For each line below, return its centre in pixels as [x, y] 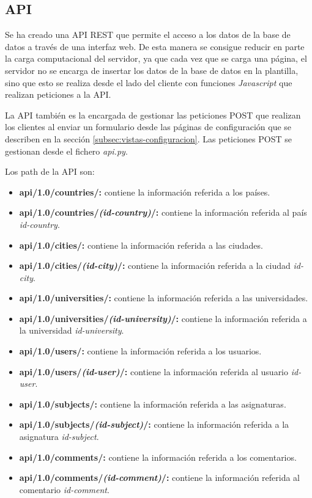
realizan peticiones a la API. [58, 94]
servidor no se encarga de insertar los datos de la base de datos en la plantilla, [152, 70]
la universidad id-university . [72, 330]
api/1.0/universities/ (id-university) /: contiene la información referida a [163, 318]
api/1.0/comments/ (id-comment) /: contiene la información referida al [160, 478]
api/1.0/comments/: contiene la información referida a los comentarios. [158, 457]
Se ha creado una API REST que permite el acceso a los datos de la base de [148, 35]
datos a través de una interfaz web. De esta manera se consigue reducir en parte [155, 46]
